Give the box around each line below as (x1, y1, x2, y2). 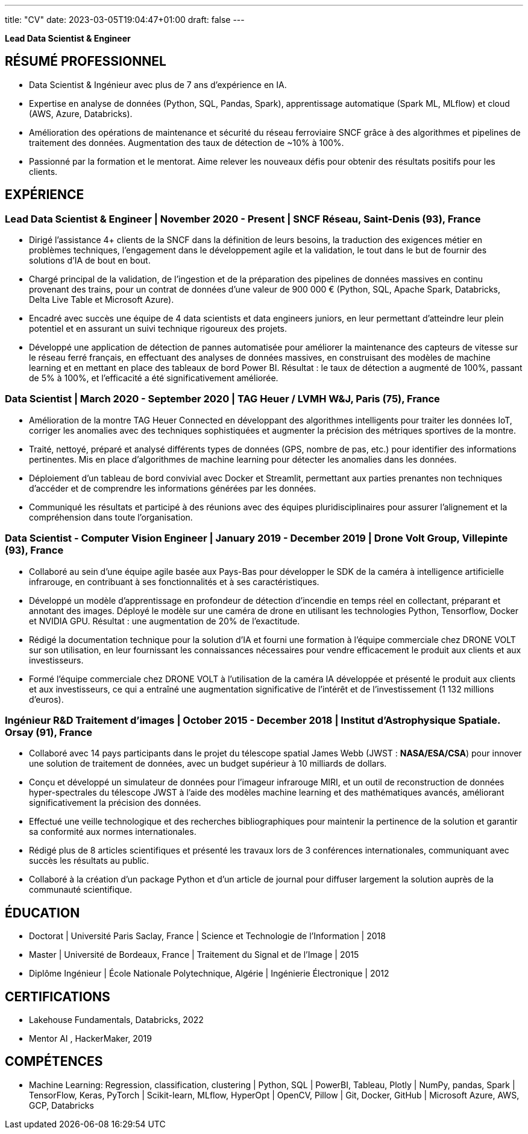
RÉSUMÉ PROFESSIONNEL (5, 54, 166, 69)
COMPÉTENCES (5, 1054, 103, 1069)
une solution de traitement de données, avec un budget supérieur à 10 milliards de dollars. (29, 758, 387, 769)
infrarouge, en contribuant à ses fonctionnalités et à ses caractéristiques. (29, 576, 319, 587)
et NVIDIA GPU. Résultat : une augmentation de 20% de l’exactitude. (29, 615, 300, 626)
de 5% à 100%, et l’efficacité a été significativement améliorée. (29, 373, 278, 384)
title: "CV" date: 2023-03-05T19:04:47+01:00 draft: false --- (5, 14, 245, 25)
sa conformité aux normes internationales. (29, 826, 196, 837)
